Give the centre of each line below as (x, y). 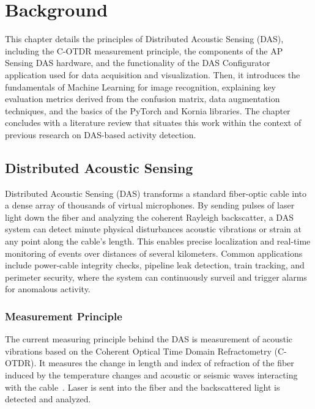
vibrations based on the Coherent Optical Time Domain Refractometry (138, 351)
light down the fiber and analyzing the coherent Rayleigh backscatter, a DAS (149, 217)
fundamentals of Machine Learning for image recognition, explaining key (140, 87)
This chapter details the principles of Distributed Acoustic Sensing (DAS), (144, 39)
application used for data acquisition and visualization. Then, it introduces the (153, 74)
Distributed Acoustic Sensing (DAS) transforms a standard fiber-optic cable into (156, 193)
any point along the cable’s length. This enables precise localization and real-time (158, 241)
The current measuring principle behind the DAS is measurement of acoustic (149, 339)
